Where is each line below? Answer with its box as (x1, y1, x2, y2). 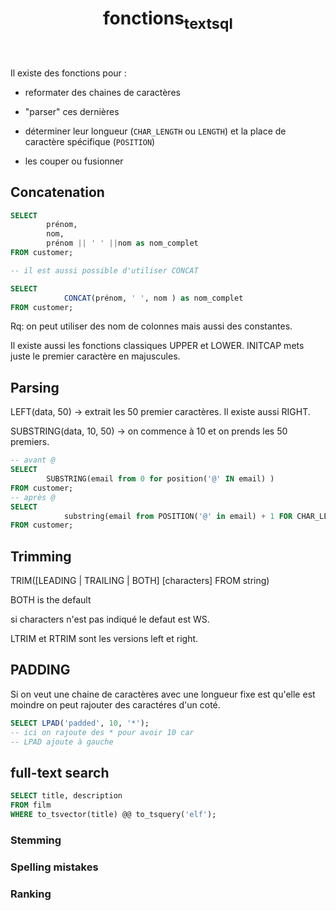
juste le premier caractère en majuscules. (10, 350, 181, 362)
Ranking (10, 887, 52, 901)
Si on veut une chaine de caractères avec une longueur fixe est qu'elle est (10, 688, 316, 700)
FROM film (10, 800, 52, 811)
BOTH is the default (10, 594, 92, 606)
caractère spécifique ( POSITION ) (24, 135, 156, 147)
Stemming (10, 833, 62, 847)
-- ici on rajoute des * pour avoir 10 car (10, 727, 195, 737)
